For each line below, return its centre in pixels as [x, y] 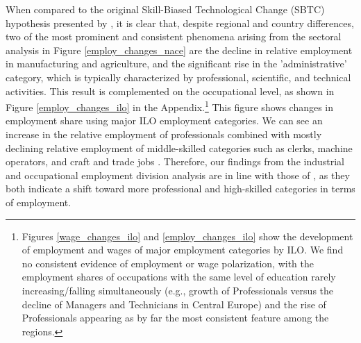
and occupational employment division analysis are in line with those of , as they [178, 175]
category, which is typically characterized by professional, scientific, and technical [178, 77]
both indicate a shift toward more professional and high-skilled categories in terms [180, 189]
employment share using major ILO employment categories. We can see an [164, 120]
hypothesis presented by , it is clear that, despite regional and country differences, [180, 23]
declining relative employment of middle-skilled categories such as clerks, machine [179, 148]
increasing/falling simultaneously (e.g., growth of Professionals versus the [178, 290]
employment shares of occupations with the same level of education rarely [179, 277]
